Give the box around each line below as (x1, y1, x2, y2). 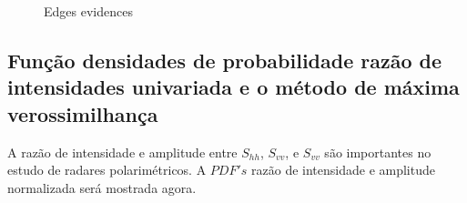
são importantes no (324, 142, 431, 161)
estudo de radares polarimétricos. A (7, 160, 207, 179)
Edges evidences (44, 2, 133, 20)
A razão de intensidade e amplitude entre (7, 142, 238, 161)
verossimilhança (7, 99, 158, 127)
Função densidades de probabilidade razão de (7, 46, 442, 74)
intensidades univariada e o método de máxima (7, 73, 460, 101)
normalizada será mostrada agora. (7, 178, 197, 197)
